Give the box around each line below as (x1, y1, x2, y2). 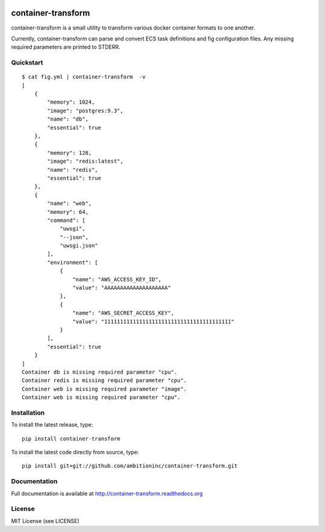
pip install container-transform (22, 435, 120, 442)
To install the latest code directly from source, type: (11, 449, 139, 456)
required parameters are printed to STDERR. (11, 43, 120, 51)
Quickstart (11, 58, 43, 67)
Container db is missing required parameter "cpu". (22, 368, 178, 375)
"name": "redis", (47, 166, 99, 173)
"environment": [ (47, 259, 99, 266)
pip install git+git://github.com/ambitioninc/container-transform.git (22, 463, 238, 469)
